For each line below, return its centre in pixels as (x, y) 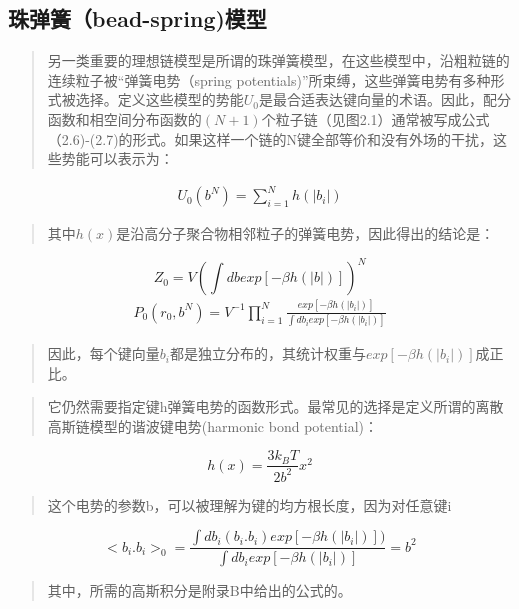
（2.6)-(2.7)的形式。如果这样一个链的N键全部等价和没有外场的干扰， (270, 138)
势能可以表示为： (117, 158)
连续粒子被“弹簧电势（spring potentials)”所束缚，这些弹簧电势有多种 (269, 79)
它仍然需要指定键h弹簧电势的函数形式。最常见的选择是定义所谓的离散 (275, 406)
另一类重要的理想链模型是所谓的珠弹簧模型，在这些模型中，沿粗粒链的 (278, 60)
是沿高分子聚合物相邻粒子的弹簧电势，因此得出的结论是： (305, 233)
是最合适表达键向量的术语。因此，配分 (385, 99)
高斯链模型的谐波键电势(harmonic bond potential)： (213, 425)
